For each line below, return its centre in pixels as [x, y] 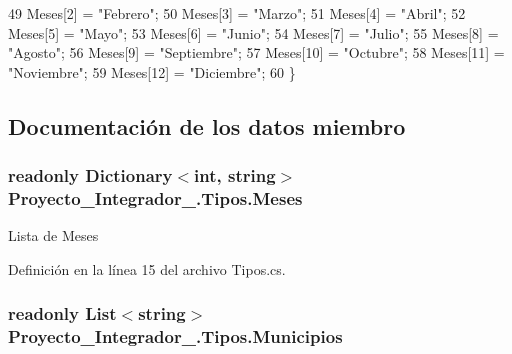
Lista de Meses [53, 235]
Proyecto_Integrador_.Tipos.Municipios [175, 336]
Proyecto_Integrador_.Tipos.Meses [155, 198]
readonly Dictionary [90, 175]
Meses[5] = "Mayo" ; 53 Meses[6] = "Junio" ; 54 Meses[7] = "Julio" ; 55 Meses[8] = [253, 32]
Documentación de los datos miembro [207, 125]
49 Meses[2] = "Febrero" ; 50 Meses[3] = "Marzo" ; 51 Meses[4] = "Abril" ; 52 [237, 13]
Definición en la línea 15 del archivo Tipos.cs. [147, 268]
